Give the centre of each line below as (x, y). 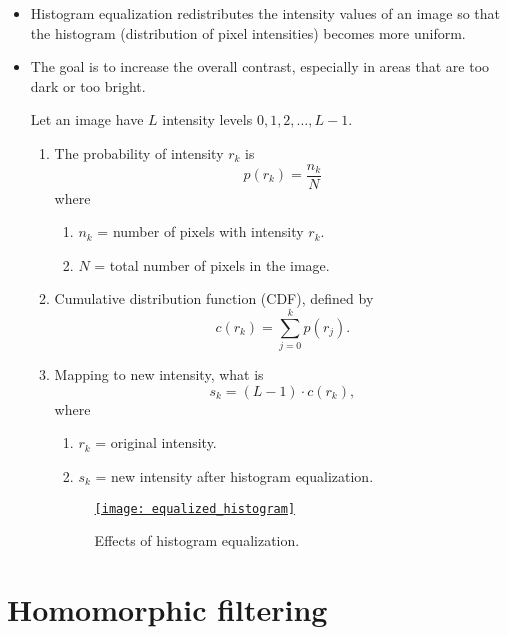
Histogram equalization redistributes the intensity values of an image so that (265, 13)
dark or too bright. (88, 85)
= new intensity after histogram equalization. (234, 475)
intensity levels (207, 119)
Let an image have (87, 119)
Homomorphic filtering (167, 608)
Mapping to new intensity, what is (159, 374)
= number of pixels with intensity (200, 231)
